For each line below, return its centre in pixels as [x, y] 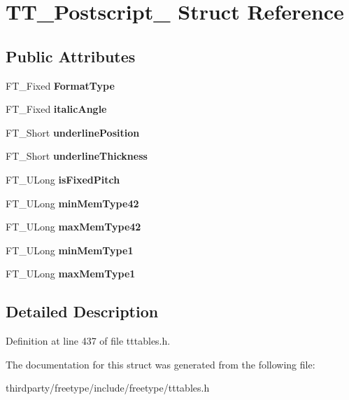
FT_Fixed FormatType [60, 85]
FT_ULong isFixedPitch [63, 179]
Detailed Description [82, 311]
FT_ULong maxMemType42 [73, 227]
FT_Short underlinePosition [73, 132]
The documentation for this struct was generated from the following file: [161, 364]
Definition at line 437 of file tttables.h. [88, 341]
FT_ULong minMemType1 [70, 250]
